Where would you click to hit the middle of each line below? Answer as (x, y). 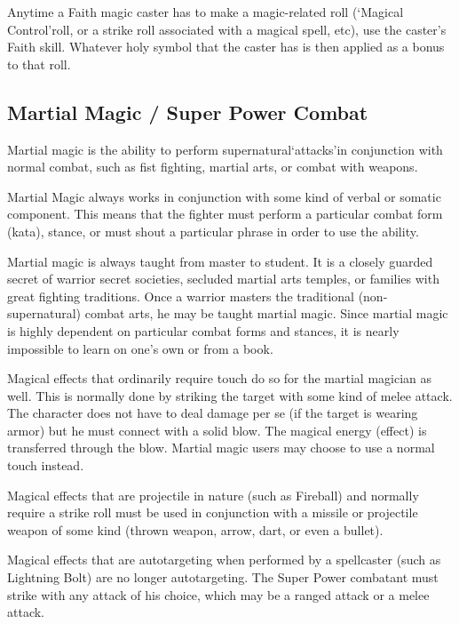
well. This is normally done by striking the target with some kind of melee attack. (230, 395)
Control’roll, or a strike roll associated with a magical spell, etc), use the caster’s (227, 29)
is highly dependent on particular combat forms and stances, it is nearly (203, 330)
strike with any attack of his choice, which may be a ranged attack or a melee (218, 594)
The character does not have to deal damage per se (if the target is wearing (213, 413)
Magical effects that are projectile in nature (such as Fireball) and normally (213, 495)
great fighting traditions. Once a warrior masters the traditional (181, 296)
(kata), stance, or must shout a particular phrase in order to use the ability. (213, 231)
